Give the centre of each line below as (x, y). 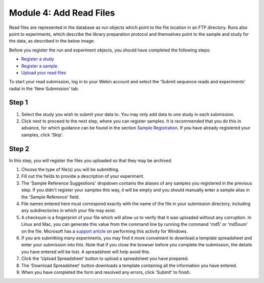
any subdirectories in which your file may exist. (69, 211)
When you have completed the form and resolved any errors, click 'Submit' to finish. (106, 272)
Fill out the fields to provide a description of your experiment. (83, 176)
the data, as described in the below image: (52, 41)
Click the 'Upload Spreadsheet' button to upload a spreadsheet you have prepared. (105, 259)
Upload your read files (44, 72)
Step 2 (19, 149)
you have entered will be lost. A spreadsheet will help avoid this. (86, 252)
